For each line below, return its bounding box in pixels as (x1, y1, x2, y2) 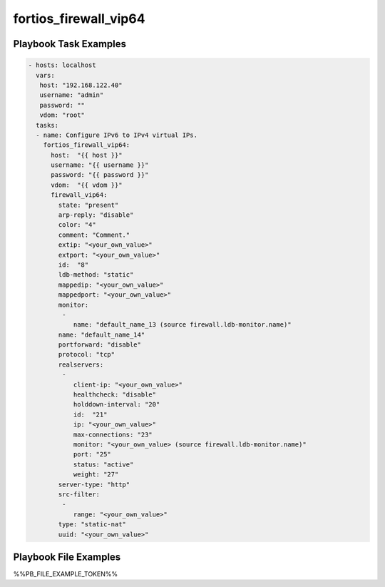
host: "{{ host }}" (51, 150, 123, 159)
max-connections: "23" (73, 430, 153, 439)
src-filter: (58, 490, 100, 499)
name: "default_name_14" (58, 330, 145, 339)
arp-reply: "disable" (58, 211, 134, 219)
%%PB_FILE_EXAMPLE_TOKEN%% (13, 570, 118, 578)
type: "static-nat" (58, 521, 126, 529)
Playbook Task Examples (13, 38, 127, 50)
